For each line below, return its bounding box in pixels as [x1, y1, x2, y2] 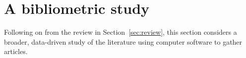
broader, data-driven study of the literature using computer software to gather [4, 36, 243, 47]
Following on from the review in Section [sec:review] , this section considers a [4, 27, 237, 37]
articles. [4, 46, 28, 57]
